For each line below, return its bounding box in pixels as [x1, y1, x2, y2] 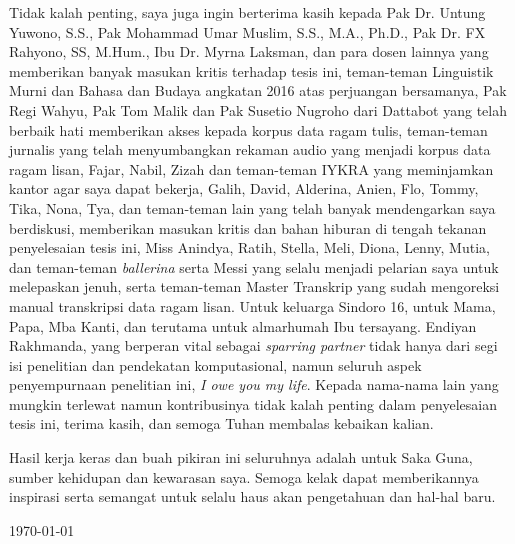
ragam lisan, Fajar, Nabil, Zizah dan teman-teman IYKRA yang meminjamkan [9, 158, 494, 179]
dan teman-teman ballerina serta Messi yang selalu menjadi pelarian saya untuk [9, 256, 499, 277]
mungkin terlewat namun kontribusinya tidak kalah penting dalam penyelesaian [9, 393, 497, 414]
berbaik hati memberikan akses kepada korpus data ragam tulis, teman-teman [9, 119, 488, 140]
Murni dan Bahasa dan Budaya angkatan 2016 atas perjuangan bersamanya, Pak [9, 80, 507, 101]
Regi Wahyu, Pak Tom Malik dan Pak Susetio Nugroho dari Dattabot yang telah [9, 99, 507, 120]
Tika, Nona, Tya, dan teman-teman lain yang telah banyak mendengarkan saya [9, 197, 496, 218]
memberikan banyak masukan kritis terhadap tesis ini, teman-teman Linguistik [9, 60, 494, 81]
